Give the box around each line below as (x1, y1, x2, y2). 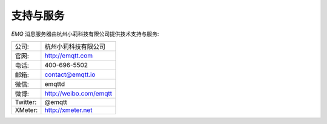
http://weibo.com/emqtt (44, 89, 112, 97)
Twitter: (15, 97, 37, 106)
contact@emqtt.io (44, 70, 96, 79)
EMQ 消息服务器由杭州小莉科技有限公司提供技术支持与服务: (11, 30, 159, 38)
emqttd (44, 79, 65, 88)
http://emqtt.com (44, 51, 93, 60)
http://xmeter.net (44, 106, 93, 114)
